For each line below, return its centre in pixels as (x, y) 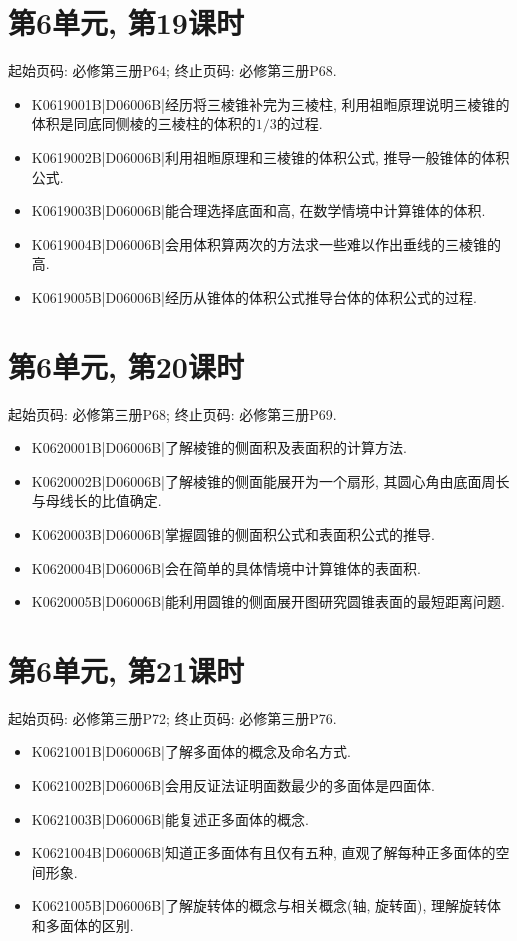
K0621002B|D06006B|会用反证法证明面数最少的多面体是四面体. (233, 785)
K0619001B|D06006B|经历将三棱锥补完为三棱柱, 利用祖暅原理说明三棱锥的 (270, 103)
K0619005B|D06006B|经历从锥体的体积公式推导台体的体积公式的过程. (254, 296)
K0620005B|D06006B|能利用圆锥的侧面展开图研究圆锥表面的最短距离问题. (268, 601)
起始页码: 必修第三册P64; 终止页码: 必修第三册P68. (172, 70)
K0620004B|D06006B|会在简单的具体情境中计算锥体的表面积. (226, 567)
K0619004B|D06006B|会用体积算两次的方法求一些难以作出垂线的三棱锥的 (266, 243)
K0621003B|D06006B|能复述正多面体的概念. (170, 818)
